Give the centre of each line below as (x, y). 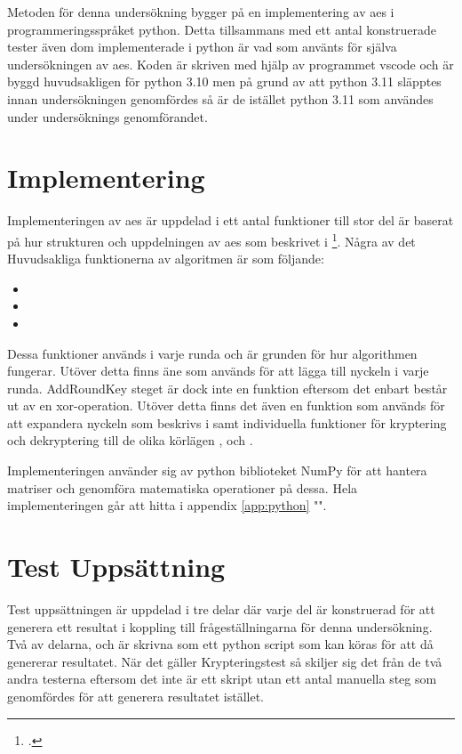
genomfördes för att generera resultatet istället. (135, 696)
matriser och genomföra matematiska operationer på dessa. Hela (183, 487)
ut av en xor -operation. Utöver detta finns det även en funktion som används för (226, 405)
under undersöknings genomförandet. (108, 116)
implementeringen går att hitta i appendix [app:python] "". (167, 505)
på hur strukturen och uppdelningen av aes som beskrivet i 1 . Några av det (211, 239)
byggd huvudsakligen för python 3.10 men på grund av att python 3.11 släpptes (224, 81)
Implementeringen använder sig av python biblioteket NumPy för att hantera (217, 470)
